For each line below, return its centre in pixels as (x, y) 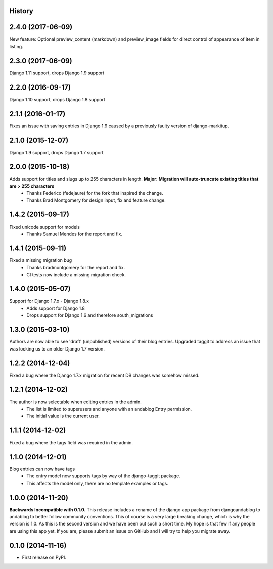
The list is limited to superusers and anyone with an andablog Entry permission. (109, 409)
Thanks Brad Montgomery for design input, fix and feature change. (96, 200)
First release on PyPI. (44, 557)
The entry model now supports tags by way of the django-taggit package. (103, 476)
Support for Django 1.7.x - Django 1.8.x (49, 301)
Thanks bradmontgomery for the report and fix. (76, 268)
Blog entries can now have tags (42, 469)
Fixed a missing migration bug (41, 260)
